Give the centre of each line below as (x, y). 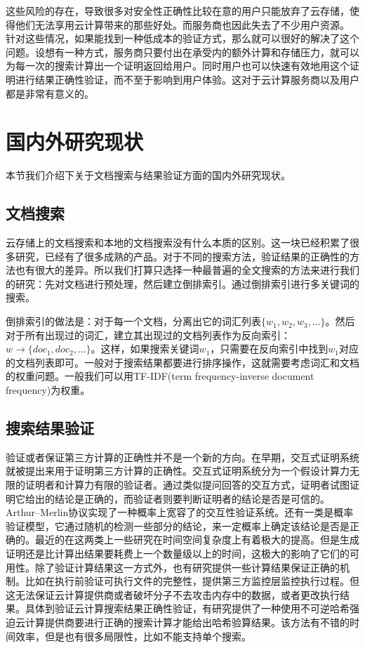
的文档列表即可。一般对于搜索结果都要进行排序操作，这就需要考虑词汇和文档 (182, 362)
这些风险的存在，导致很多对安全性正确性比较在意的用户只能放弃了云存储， (178, 11)
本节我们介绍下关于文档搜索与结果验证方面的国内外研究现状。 (148, 175)
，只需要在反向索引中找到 (269, 349)
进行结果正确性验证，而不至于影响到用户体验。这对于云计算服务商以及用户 (187, 79)
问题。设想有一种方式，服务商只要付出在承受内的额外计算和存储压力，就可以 (182, 52)
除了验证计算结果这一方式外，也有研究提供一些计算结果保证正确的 (187, 567)
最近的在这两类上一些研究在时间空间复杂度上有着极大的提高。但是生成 (197, 540)
